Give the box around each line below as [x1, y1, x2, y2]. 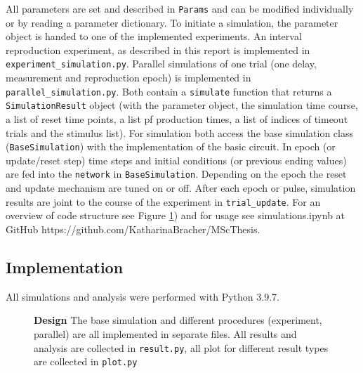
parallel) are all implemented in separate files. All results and [34, 326, 297, 341]
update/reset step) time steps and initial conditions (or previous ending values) [6, 152, 347, 167]
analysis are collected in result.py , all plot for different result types [34, 340, 329, 355]
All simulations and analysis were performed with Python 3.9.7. [6, 289, 279, 303]
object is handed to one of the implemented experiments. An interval [6, 29, 302, 44]
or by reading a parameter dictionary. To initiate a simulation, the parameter [6, 15, 338, 30]
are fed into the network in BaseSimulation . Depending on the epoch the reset [6, 166, 347, 181]
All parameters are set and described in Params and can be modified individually [6, 1, 354, 15]
